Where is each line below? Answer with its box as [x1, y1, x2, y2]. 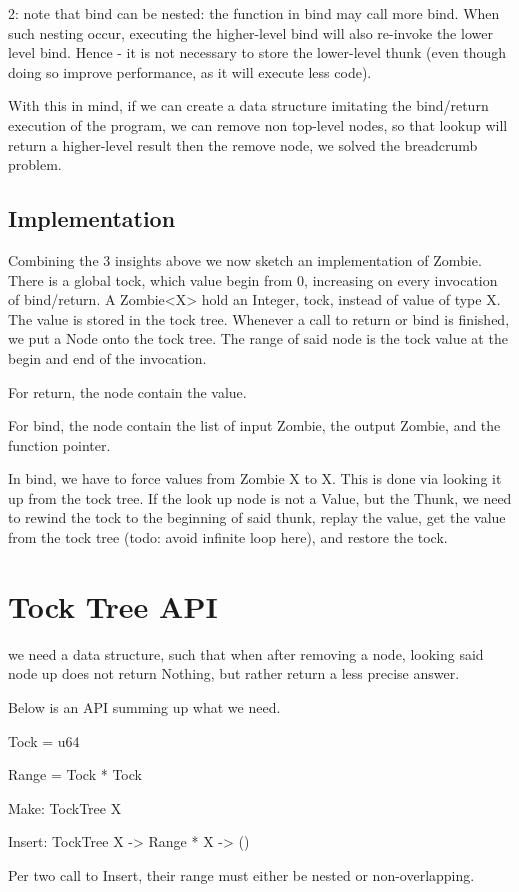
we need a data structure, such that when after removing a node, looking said [8, 643, 484, 664]
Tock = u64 [8, 730, 80, 751]
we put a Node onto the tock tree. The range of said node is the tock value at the [8, 328, 508, 349]
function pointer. [8, 434, 111, 455]
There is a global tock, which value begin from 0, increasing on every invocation [8, 269, 498, 290]
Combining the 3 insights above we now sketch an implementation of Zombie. [8, 249, 482, 270]
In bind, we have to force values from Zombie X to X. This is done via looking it [8, 468, 502, 489]
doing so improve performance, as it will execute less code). [8, 61, 372, 82]
